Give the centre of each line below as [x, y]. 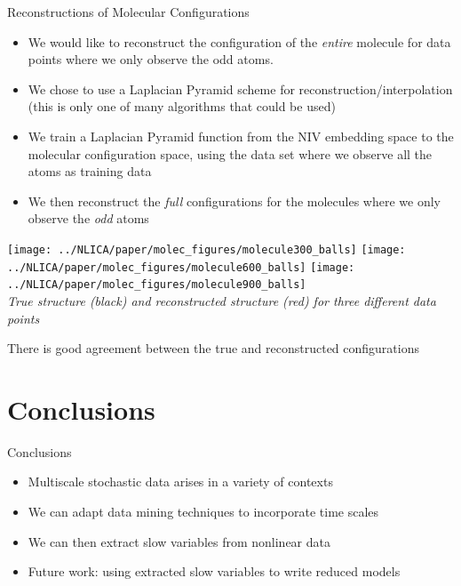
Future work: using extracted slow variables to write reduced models [214, 571]
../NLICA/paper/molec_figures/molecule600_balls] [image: [181, 267]
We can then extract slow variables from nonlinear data [179, 541]
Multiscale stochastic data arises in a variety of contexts [180, 482]
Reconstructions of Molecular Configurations [128, 12]
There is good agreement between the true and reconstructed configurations [214, 348]
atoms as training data [90, 171]
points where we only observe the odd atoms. [151, 59]
